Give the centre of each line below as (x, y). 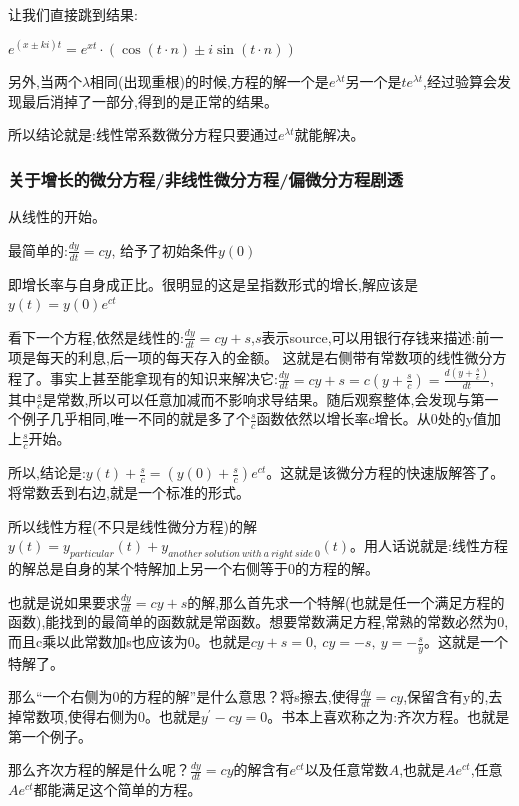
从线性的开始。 (57, 216)
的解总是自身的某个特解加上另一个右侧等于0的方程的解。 (193, 568)
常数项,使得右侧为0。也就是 (111, 716)
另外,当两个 (45, 81)
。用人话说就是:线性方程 (429, 545)
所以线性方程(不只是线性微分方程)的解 (132, 525)
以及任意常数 (346, 769)
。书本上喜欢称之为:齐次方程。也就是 (388, 716)
